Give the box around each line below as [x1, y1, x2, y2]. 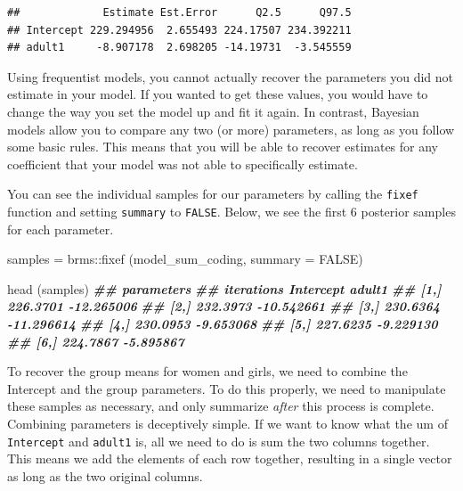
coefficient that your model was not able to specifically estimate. [7, 154, 358, 173]
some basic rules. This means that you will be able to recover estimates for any [7, 137, 439, 156]
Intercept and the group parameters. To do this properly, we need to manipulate [7, 379, 446, 397]
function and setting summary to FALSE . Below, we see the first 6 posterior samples [7, 202, 456, 220]
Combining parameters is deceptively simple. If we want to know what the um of [7, 414, 448, 432]
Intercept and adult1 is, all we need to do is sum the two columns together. [7, 431, 430, 450]
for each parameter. [7, 219, 114, 238]
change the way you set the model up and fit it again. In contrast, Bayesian [7, 102, 419, 120]
